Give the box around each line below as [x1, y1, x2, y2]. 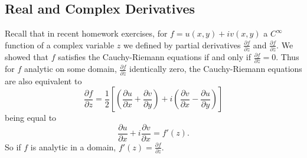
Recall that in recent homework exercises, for [5, 27, 168, 39]
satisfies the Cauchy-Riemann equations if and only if [58, 51, 251, 63]
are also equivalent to [5, 74, 82, 87]
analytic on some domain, [24, 62, 117, 75]
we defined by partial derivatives [123, 38, 241, 51]
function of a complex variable [5, 38, 115, 51]
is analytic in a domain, [30, 140, 116, 153]
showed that [5, 51, 48, 63]
